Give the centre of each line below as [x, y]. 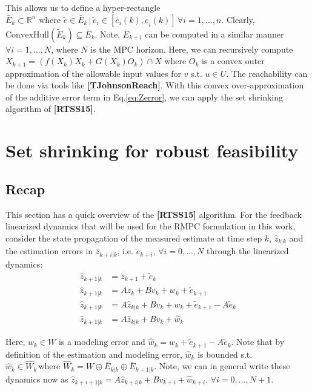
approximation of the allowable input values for [93, 73]
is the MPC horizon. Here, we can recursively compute [192, 49]
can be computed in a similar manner [214, 34]
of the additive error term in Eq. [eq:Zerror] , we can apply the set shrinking [144, 97]
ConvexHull [27, 35]
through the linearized [248, 251]
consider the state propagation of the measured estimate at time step [134, 238]
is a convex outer [233, 61]
